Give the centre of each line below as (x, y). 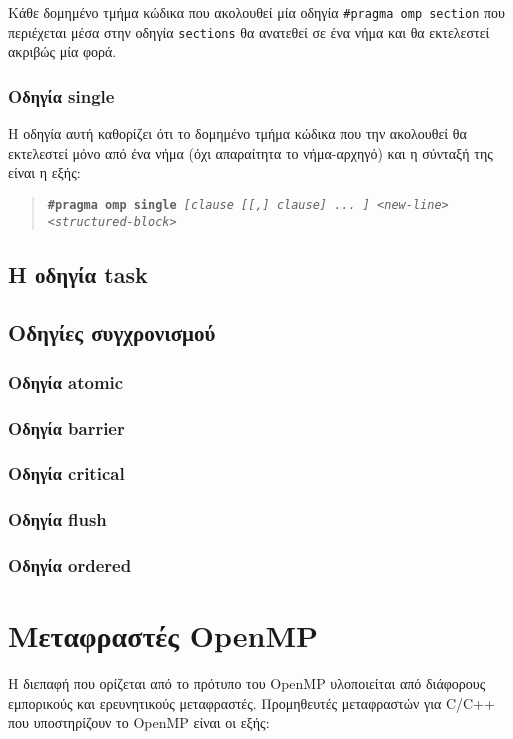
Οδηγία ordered (70, 565)
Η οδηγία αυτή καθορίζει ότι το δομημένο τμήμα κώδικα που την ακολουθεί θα (237, 133)
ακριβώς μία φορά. (62, 51)
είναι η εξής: (44, 172)
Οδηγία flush (57, 519)
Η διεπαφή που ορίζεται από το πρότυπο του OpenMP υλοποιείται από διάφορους (247, 683)
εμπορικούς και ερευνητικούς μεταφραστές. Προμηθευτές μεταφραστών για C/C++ (251, 702)
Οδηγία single (61, 95)
